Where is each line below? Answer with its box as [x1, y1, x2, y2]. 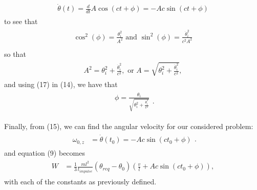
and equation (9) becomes [4, 147, 85, 158]
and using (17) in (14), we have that [4, 78, 118, 89]
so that [4, 48, 26, 59]
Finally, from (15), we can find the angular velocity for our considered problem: [4, 121, 253, 132]
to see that [4, 16, 38, 27]
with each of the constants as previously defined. [4, 176, 157, 186]
